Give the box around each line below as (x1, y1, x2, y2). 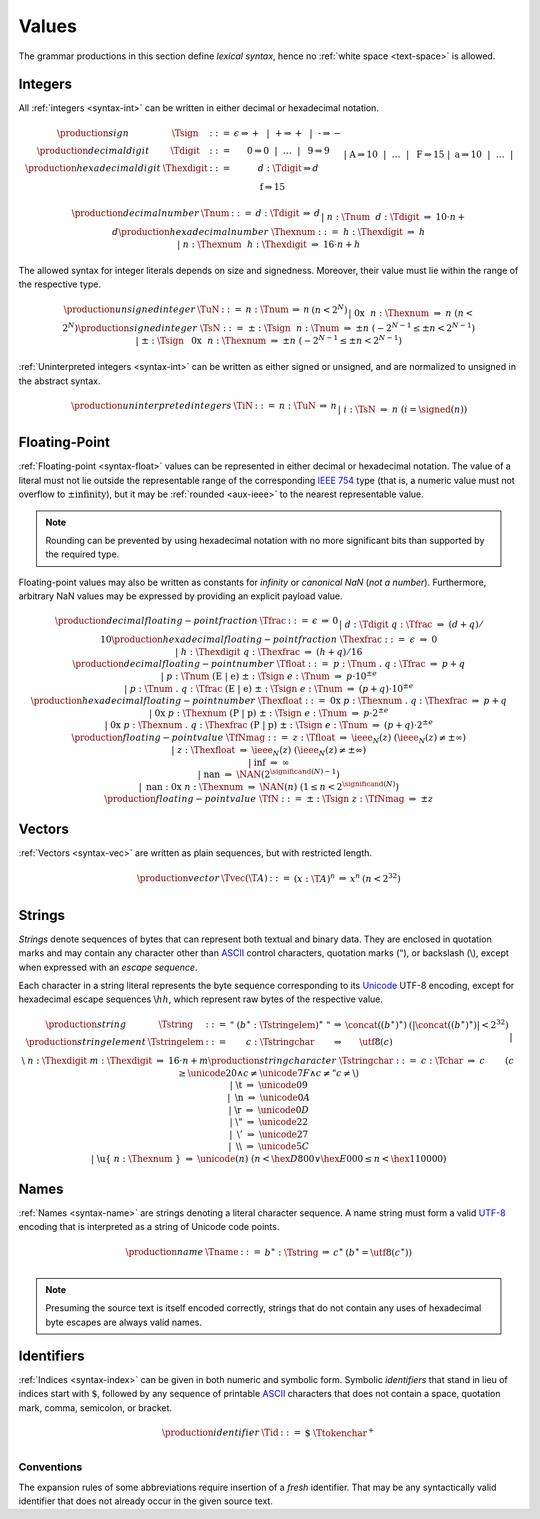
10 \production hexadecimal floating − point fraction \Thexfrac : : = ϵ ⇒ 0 (100, 634, 438, 645)
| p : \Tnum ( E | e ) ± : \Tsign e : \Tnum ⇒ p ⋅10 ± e (160, 669, 377, 682)
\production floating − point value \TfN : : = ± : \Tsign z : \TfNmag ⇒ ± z (103, 793, 434, 805)
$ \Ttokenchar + (304, 1425, 375, 1439)
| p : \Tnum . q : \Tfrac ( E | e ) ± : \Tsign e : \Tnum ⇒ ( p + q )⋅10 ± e (123, 681, 414, 694)
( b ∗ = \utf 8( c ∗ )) (345, 1245, 412, 1258)
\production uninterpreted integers (71, 400, 232, 411)
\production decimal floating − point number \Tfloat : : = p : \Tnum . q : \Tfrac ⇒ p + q (72, 658, 465, 670)
